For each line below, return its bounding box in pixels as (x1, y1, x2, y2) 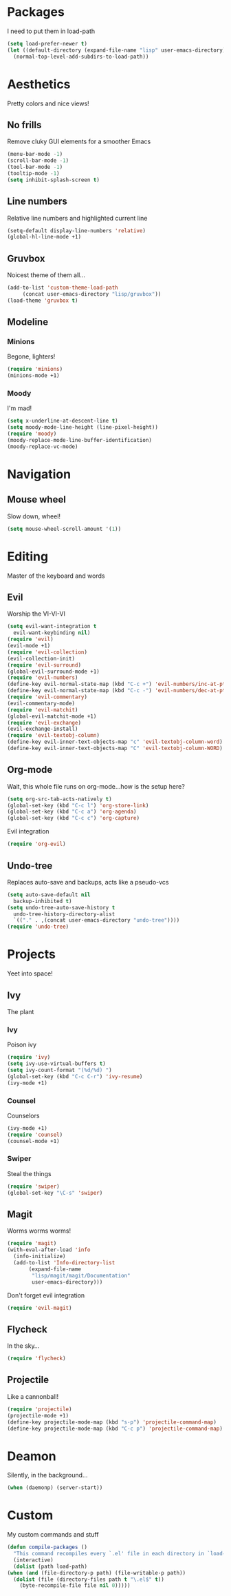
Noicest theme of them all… (7, 271, 86, 279)
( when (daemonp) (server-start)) (7, 1484, 103, 1491)
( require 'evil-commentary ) (7, 694, 88, 700)
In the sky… (7, 1342, 40, 1350)
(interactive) (13, 1556, 54, 1564)
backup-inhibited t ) (13, 898, 72, 905)
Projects (7, 947, 56, 962)
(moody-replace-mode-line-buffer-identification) (7, 437, 153, 444)
